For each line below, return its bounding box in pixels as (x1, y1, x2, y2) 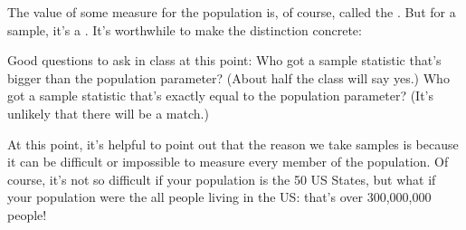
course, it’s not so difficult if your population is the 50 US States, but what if (7, 169, 436, 188)
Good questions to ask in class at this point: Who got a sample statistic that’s (7, 51, 442, 70)
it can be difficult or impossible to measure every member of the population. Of (7, 152, 449, 171)
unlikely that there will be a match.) (7, 103, 209, 122)
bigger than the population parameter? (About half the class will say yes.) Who (7, 68, 450, 87)
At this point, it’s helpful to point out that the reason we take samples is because (7, 134, 459, 153)
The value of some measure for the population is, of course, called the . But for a (7, 3, 456, 21)
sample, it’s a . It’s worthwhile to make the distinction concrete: (7, 20, 362, 39)
